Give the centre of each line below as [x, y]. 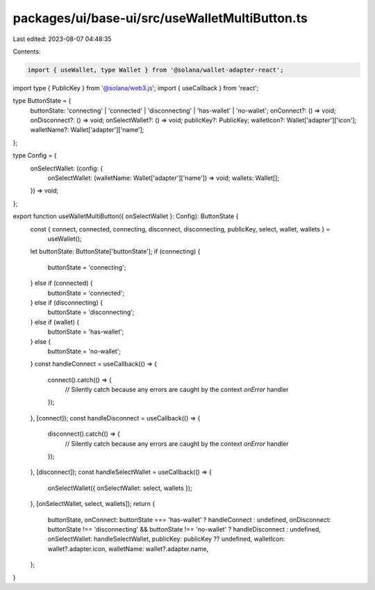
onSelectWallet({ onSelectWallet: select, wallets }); [120, 488]
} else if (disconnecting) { [67, 302]
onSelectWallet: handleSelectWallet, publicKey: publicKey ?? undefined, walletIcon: [166, 539]
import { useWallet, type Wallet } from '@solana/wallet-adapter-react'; [156, 70]
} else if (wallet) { [55, 322]
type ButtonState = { [42, 101]
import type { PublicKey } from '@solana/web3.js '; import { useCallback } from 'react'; [136, 88]
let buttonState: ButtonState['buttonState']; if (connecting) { [115, 252]
